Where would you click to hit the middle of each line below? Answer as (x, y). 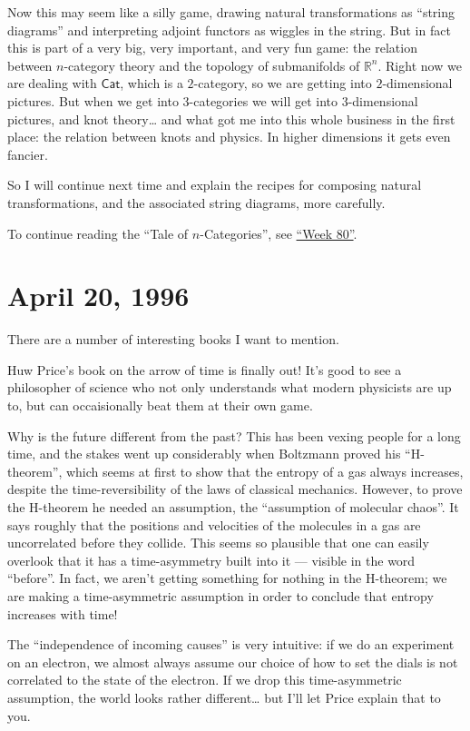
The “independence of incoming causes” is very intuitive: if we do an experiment (231, 644)
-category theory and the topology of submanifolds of (212, 65)
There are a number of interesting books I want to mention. (173, 339)
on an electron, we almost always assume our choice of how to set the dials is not (233, 662)
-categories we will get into (263, 100)
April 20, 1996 (98, 296)
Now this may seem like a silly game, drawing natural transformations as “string (231, 12)
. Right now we (420, 65)
